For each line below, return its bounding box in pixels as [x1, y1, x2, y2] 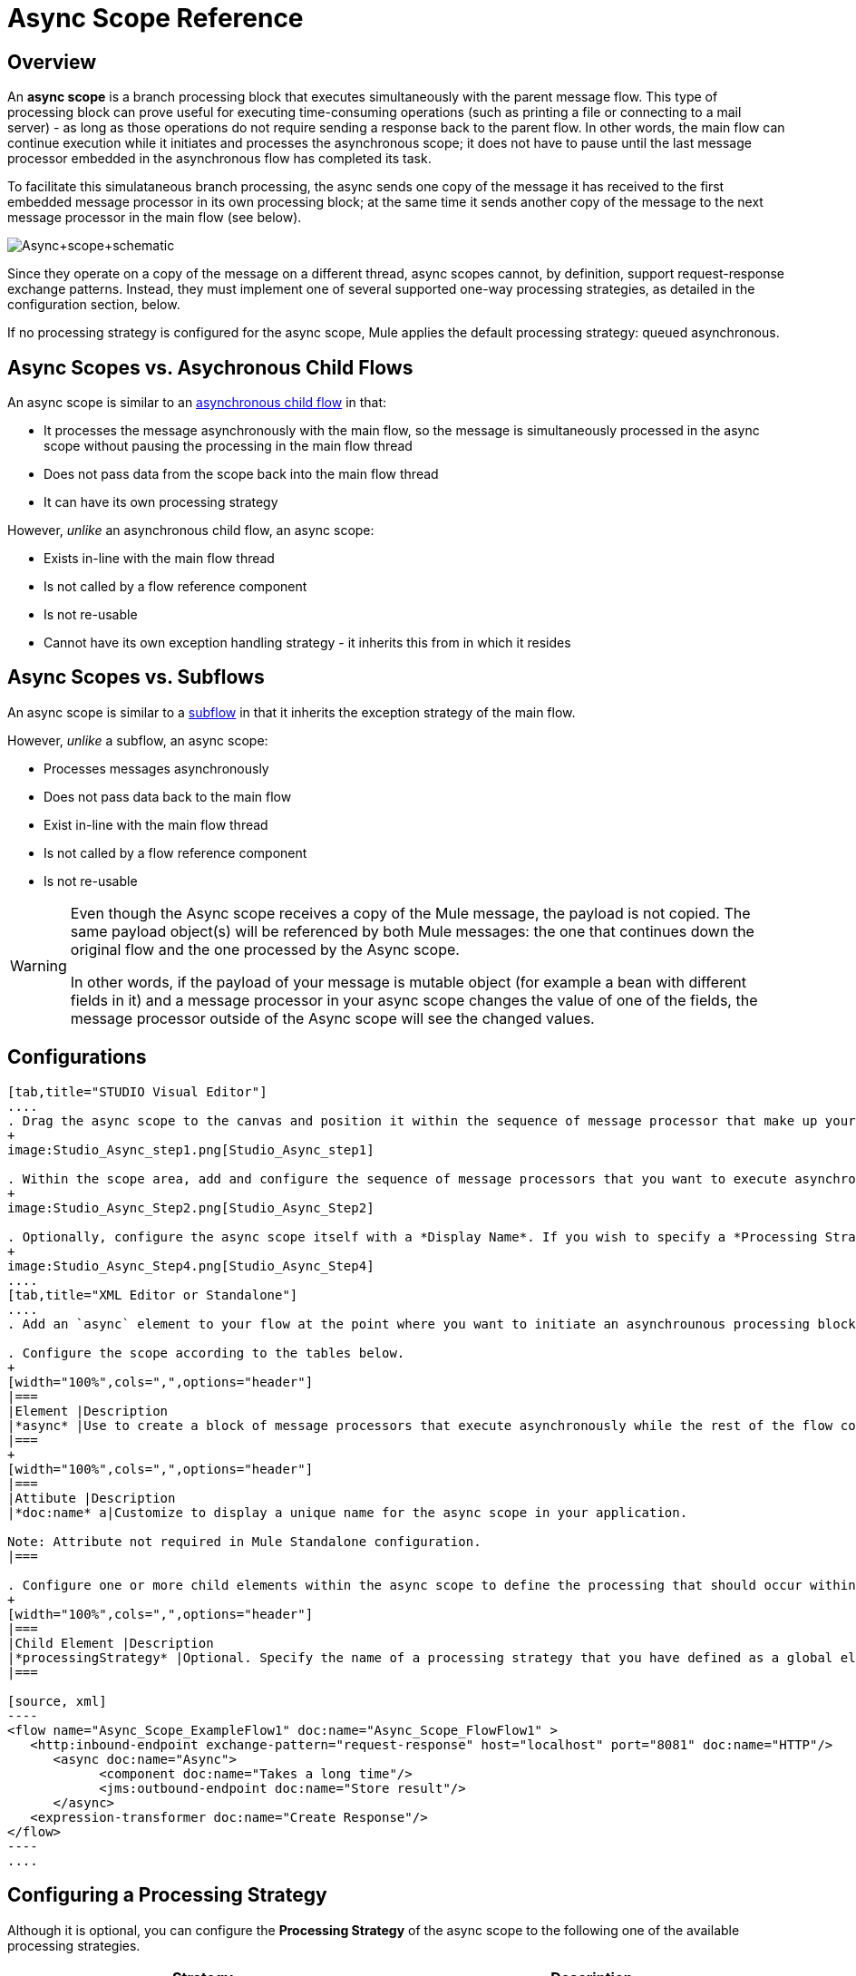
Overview [7, 50, 97, 73]
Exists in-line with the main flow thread [44, 550, 275, 567]
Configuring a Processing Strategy [7, 1884, 327, 1907]
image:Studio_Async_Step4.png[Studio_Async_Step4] [7, 1258, 374, 1273]
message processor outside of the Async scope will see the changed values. [70, 1008, 595, 1027]
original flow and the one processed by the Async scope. [70, 939, 460, 959]
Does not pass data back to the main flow [44, 788, 292, 804]
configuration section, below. [7, 297, 180, 313]
